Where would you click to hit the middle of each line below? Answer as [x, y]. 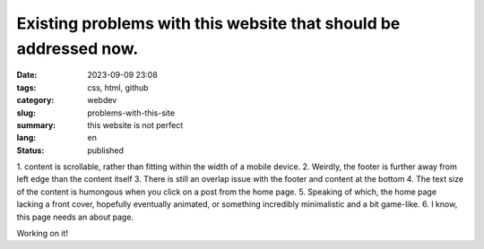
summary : [36, 124]
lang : [26, 138]
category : [35, 100]
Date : [27, 75]
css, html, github [118, 87]
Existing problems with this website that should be [208, 23]
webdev [102, 100]
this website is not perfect [135, 124]
